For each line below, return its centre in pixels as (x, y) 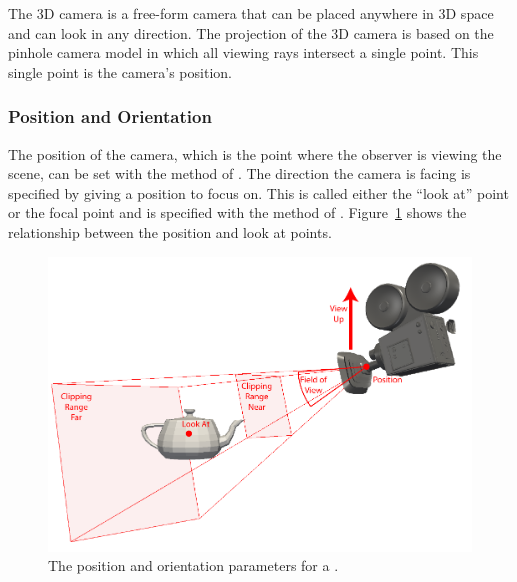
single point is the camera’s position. (120, 71)
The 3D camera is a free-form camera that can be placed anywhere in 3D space (251, 13)
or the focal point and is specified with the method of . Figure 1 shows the (237, 212)
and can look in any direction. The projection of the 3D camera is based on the (251, 32)
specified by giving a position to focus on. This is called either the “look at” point (258, 192)
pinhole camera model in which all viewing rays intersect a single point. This (243, 52)
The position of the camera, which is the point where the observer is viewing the (255, 153)
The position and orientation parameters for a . (193, 565)
